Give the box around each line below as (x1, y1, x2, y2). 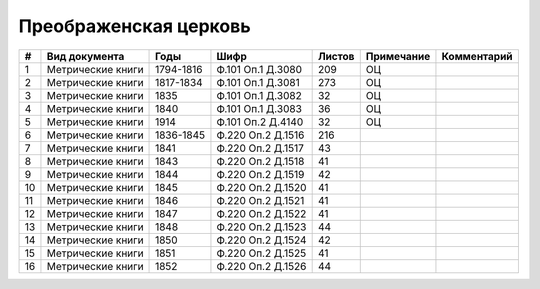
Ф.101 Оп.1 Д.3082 (216, 88, 302, 102)
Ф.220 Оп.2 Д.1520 (216, 180, 307, 194)
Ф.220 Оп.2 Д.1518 (216, 154, 305, 168)
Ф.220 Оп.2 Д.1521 (216, 193, 305, 207)
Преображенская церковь (18, 15, 251, 37)
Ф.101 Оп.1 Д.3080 (216, 62, 302, 76)
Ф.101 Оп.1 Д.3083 (216, 101, 302, 115)
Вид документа (46, 49, 125, 63)
